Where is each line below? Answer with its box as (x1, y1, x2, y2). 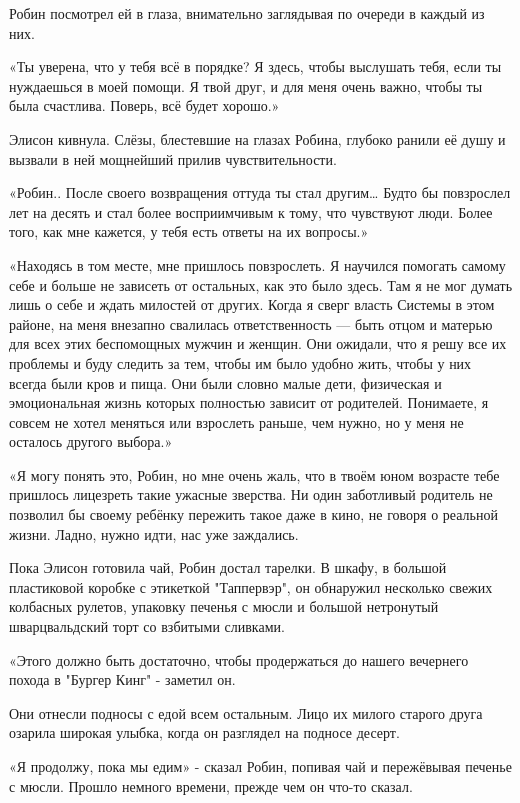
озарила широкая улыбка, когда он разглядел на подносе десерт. (9, 722, 400, 743)
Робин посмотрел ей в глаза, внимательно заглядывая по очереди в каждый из (9, 3, 485, 23)
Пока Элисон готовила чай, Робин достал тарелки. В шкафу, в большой (9, 557, 447, 578)
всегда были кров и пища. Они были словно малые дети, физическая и (9, 372, 442, 393)
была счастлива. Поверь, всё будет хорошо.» (9, 95, 280, 116)
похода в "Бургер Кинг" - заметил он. (9, 669, 236, 690)
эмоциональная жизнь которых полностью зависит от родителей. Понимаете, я (9, 392, 489, 413)
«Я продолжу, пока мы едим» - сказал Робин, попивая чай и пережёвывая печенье (9, 756, 512, 776)
